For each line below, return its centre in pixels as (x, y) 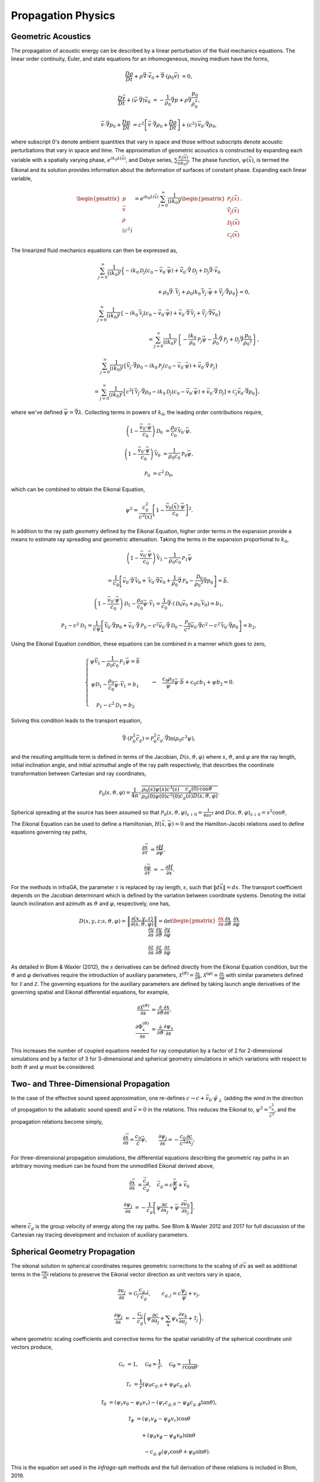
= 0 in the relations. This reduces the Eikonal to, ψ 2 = (203, 1109)
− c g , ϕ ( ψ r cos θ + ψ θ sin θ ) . (177, 1452)
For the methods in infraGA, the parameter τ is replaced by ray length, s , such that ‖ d (115, 887)
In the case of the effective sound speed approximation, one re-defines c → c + (108, 1098)
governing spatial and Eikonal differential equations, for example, (90, 992)
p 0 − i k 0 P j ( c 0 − (157, 366)
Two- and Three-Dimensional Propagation (90, 1084)
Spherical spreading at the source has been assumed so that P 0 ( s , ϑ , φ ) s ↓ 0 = (107, 813)
